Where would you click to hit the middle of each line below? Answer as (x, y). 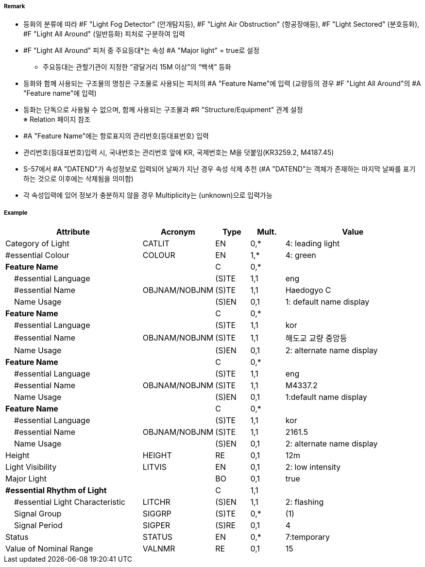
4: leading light (313, 244)
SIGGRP (157, 514)
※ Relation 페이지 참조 (57, 120)
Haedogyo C (308, 290)
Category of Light (37, 244)
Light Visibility (31, 467)
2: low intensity (313, 467)
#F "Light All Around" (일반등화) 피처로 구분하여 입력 (104, 34)
